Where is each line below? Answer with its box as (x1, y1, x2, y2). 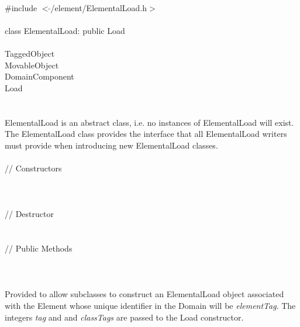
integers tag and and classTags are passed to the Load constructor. (5, 311, 244, 323)
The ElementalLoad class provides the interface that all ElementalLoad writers (5, 128, 287, 140)
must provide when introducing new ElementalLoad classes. (5, 139, 218, 151)
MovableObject (5, 58, 59, 71)
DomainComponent (5, 70, 74, 82)
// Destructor (5, 208, 54, 220)
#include (5, 1, 37, 13)
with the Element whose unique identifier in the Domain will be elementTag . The (5, 300, 296, 312)
